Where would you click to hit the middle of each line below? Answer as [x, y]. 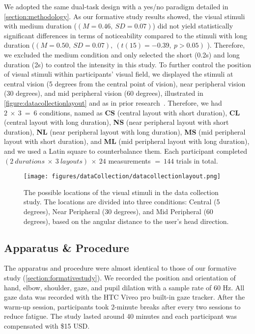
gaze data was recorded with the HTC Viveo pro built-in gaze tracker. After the [125, 297]
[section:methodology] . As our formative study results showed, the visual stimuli [125, 16]
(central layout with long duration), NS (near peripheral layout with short [116, 122]
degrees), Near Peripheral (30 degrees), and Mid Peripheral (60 [118, 211]
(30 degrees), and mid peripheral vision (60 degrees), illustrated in [104, 93]
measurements [129, 160]
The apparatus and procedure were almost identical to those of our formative [120, 268]
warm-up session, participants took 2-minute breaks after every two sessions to [122, 306]
